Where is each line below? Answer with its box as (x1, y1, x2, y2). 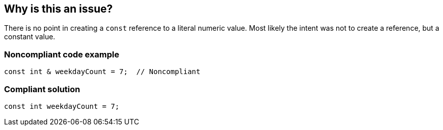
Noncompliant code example (4, 49, 119, 59)
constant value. (4, 32, 55, 41)
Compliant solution (4, 84, 80, 94)
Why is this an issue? (4, 3, 113, 15)
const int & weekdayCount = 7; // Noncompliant (4, 68, 200, 76)
